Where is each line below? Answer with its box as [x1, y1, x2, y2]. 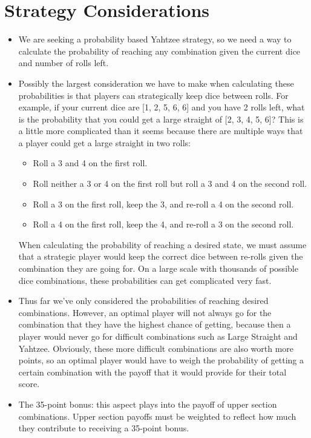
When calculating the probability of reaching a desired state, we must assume [18, 238, 307, 251]
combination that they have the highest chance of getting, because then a [18, 318, 291, 331]
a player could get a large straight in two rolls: [18, 136, 191, 149]
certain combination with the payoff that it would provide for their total [18, 365, 287, 378]
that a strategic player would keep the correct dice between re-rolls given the [18, 250, 303, 263]
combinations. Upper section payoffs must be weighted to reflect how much [18, 409, 296, 422]
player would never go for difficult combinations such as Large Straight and [18, 330, 298, 342]
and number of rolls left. [18, 56, 109, 69]
